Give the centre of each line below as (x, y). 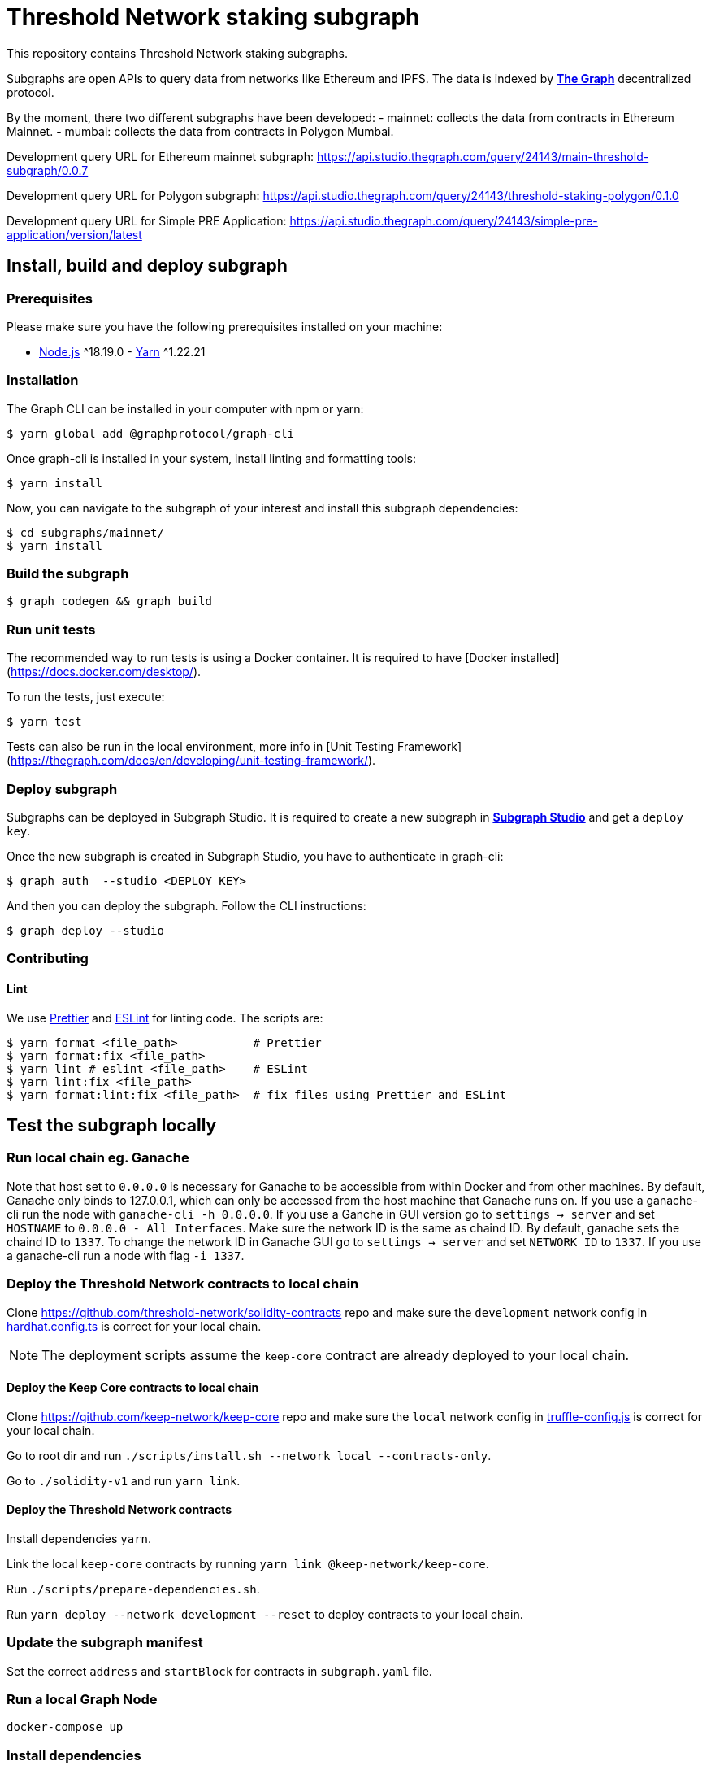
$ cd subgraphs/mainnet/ (85, 532)
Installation (43, 380)
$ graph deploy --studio (85, 930)
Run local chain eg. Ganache (98, 1158)
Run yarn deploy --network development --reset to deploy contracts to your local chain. (265, 1614)
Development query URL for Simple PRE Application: (147, 220)
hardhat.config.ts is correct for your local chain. (134, 1326)
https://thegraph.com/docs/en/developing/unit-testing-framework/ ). (193, 761)
